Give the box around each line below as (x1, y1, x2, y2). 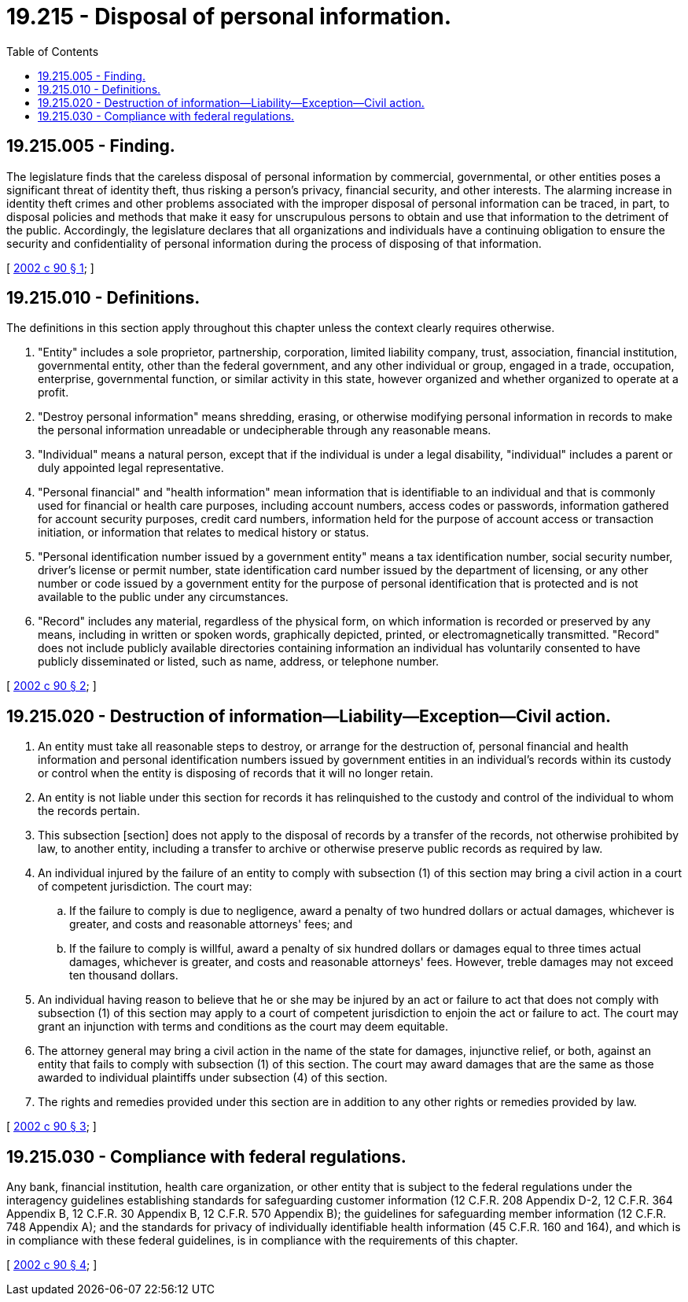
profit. (38, 385, 69, 400)
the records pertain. (38, 804, 140, 818)
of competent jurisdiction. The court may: (38, 880, 252, 894)
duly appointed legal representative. (38, 461, 224, 475)
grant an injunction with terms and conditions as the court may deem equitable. (38, 1020, 449, 1034)
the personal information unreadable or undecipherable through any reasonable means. (38, 423, 491, 437)
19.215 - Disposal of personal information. (6, 3, 452, 30)
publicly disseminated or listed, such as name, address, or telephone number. (38, 655, 440, 669)
